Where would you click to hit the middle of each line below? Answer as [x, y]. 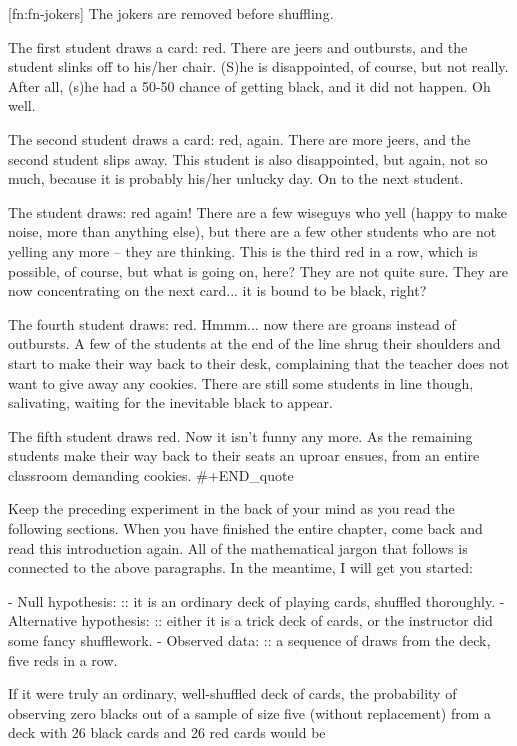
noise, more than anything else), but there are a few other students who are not [252, 231]
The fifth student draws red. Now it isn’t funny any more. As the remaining [240, 435]
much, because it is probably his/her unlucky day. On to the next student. [236, 178]
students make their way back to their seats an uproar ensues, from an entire [244, 455]
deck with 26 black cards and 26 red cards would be [167, 732]
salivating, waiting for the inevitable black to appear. [170, 402]
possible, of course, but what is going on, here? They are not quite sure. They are [258, 270]
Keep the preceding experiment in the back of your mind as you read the [231, 508]
